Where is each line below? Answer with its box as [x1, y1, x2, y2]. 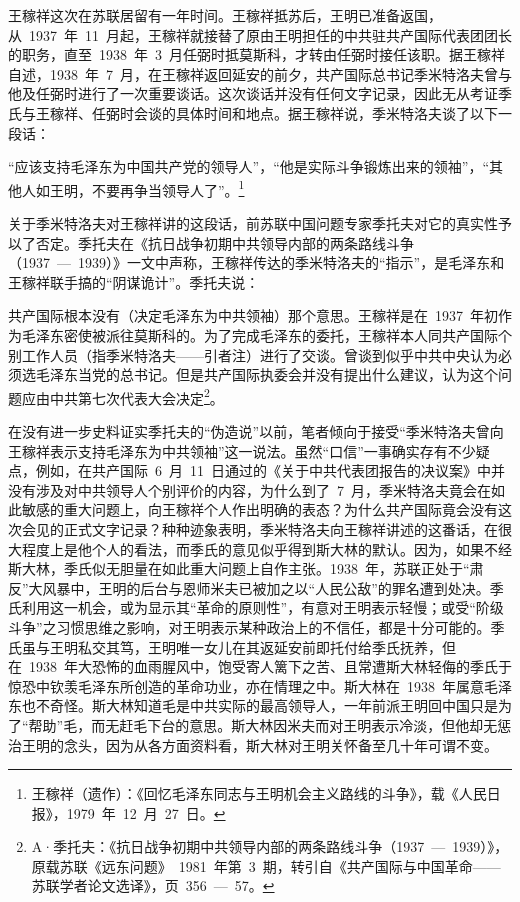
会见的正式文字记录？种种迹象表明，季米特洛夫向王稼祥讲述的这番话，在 [21, 518, 498, 539]
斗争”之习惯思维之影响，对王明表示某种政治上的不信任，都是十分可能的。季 [8, 616, 505, 637]
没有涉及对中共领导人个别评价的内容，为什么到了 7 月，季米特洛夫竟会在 [8, 479, 491, 500]
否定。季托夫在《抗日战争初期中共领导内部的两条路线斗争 [35, 232, 414, 253]
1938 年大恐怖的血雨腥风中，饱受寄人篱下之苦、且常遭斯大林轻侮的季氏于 [28, 656, 512, 677]
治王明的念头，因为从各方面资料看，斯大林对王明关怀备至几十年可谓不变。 [8, 734, 498, 755]
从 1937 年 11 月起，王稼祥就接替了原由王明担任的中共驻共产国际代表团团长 [8, 24, 512, 45]
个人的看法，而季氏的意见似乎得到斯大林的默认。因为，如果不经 [91, 538, 512, 559]
